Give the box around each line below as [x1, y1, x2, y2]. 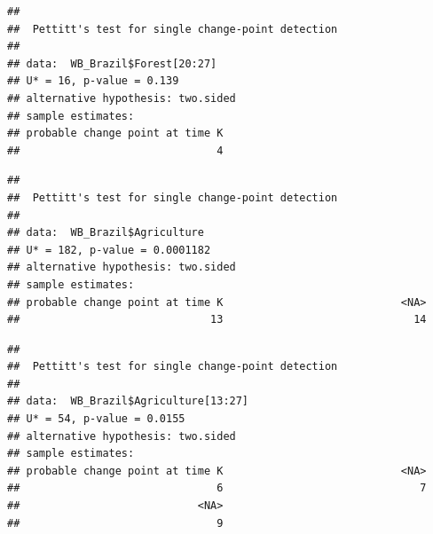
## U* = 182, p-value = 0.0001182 [7, 243, 211, 256]
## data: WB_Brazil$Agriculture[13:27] [7, 395, 249, 408]
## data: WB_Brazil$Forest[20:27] [7, 57, 217, 70]
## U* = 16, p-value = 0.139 [7, 75, 179, 88]
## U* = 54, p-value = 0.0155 [7, 412, 185, 426]
